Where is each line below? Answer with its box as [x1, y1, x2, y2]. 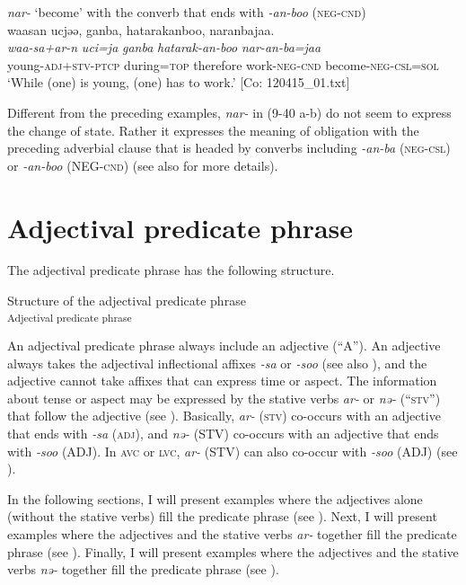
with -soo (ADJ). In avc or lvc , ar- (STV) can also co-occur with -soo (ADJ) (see [7, 441, 458, 460]
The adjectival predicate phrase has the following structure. [7, 261, 335, 279]
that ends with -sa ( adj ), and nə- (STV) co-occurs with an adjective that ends [7, 423, 439, 442]
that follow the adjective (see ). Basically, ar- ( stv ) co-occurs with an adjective [7, 406, 441, 425]
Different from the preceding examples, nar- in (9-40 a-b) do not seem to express [7, 102, 452, 121]
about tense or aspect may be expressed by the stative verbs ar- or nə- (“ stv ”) [7, 388, 441, 407]
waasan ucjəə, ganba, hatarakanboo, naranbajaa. [7, 20, 275, 39]
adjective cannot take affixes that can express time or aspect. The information [7, 371, 437, 390]
